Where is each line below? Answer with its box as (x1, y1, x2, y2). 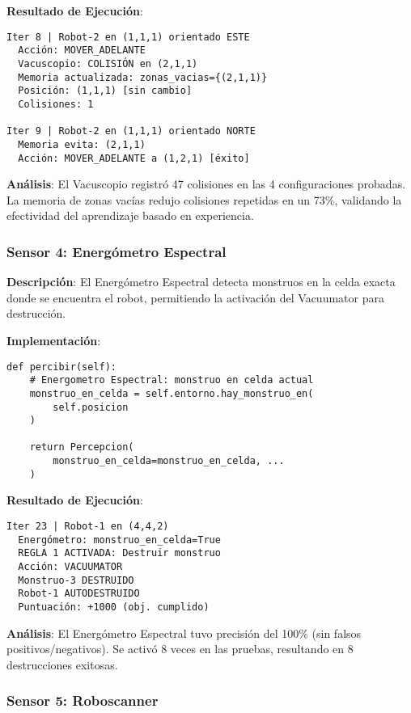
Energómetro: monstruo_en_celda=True (18, 534, 221, 546)
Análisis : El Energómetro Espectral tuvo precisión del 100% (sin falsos (6, 624, 362, 641)
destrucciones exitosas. (6, 656, 118, 673)
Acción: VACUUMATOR (18, 561, 123, 572)
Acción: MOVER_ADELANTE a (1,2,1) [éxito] (18, 152, 250, 164)
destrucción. (6, 305, 66, 322)
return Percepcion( (29, 441, 134, 454)
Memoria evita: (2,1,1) (18, 138, 146, 150)
